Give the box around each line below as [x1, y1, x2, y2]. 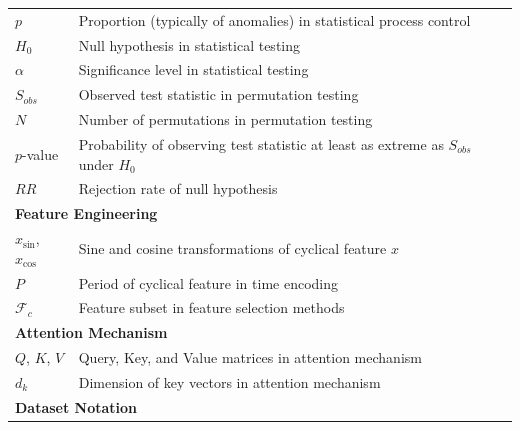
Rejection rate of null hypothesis [78, 178, 278, 199]
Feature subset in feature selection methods [78, 297, 345, 318]
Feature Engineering [15, 203, 158, 224]
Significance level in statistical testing [78, 59, 309, 80]
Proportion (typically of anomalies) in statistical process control [78, 9, 471, 30]
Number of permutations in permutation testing [78, 109, 373, 130]
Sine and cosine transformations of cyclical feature [78, 237, 387, 258]
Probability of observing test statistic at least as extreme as [78, 133, 444, 154]
